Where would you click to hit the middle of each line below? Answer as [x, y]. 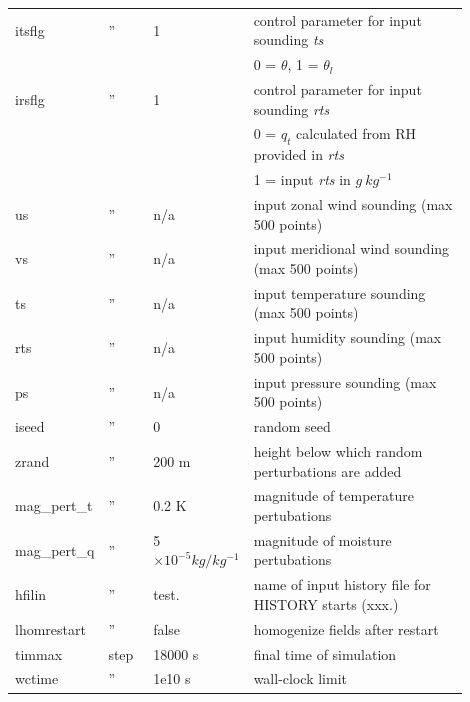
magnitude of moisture [322, 539]
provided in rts [298, 154]
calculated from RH [356, 133]
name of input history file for [342, 584]
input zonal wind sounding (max [353, 203]
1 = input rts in [302, 179]
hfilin [31, 594]
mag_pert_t [54, 505]
